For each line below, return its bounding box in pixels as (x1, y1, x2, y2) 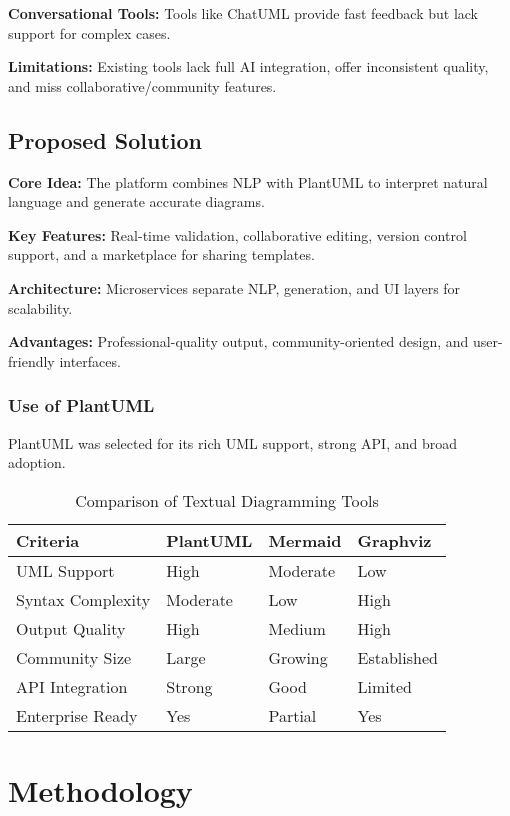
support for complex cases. (8, 22, 171, 43)
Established (357, 645, 438, 669)
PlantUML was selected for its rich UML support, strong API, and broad (8, 432, 457, 453)
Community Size (16, 645, 132, 669)
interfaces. (59, 350, 121, 371)
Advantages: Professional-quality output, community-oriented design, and (8, 331, 469, 352)
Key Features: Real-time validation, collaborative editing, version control (8, 224, 467, 245)
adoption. (8, 452, 66, 473)
